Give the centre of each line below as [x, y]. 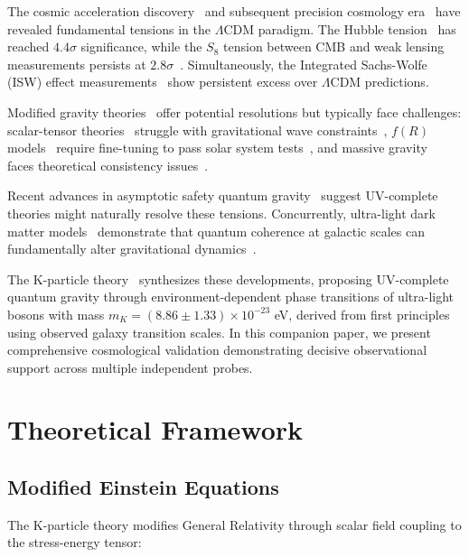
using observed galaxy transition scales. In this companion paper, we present [219, 332]
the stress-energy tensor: [75, 542]
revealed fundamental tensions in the [109, 28]
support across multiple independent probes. [130, 367]
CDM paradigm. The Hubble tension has [340, 28]
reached [28, 46]
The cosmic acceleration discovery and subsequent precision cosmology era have [234, 11]
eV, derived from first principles [362, 314]
